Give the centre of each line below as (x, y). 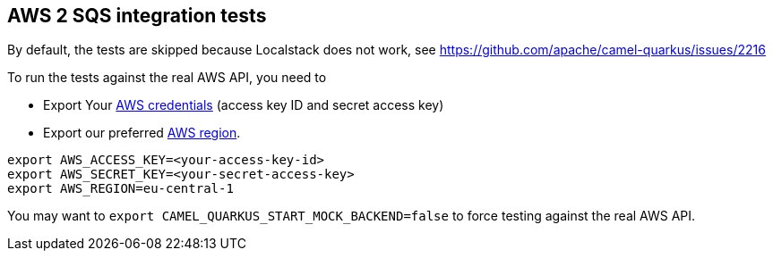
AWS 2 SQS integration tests (137, 16)
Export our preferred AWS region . (142, 133)
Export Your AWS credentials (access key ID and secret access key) (244, 105)
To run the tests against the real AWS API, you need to (167, 78)
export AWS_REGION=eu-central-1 (120, 189)
